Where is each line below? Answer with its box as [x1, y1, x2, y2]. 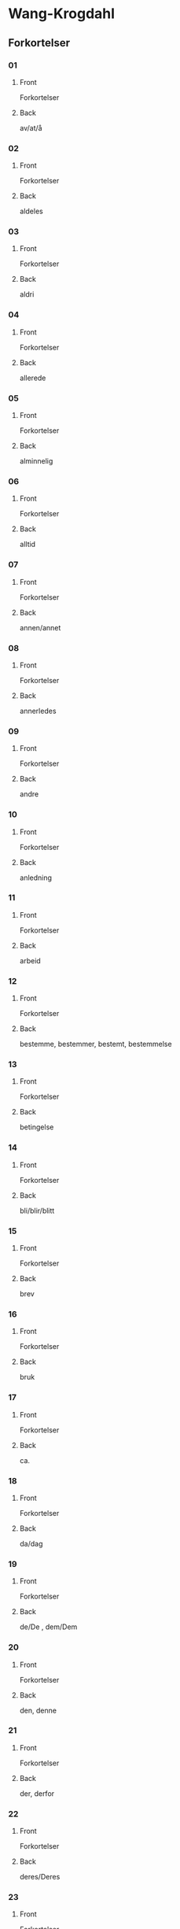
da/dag [19, 1539, 43, 1548]
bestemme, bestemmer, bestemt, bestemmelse [19, 1040, 172, 1049]
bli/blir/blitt [19, 1206, 55, 1215]
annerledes [19, 706, 57, 715]
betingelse [19, 1122, 54, 1132]
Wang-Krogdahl [8, 5, 116, 23]
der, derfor [19, 1788, 55, 1798]
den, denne [19, 1705, 57, 1715]
